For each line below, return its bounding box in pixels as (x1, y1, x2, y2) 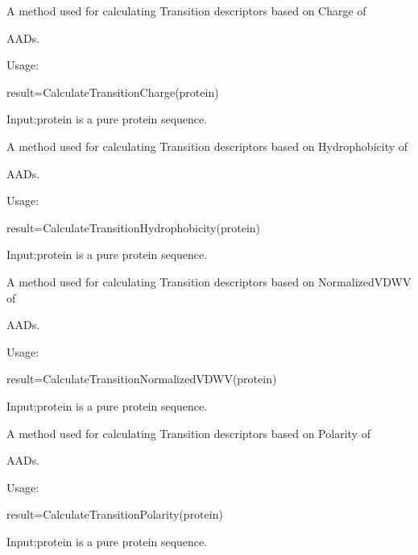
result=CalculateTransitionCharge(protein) (6, 83, 219, 100)
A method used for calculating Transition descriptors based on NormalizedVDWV (6, 273, 412, 290)
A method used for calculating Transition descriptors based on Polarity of (6, 424, 370, 441)
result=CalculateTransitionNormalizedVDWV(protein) (6, 370, 277, 387)
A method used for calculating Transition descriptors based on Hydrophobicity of (6, 137, 408, 154)
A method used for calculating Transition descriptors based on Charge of (6, 2, 366, 19)
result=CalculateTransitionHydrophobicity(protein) (6, 219, 260, 236)
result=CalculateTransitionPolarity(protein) (6, 506, 223, 523)
